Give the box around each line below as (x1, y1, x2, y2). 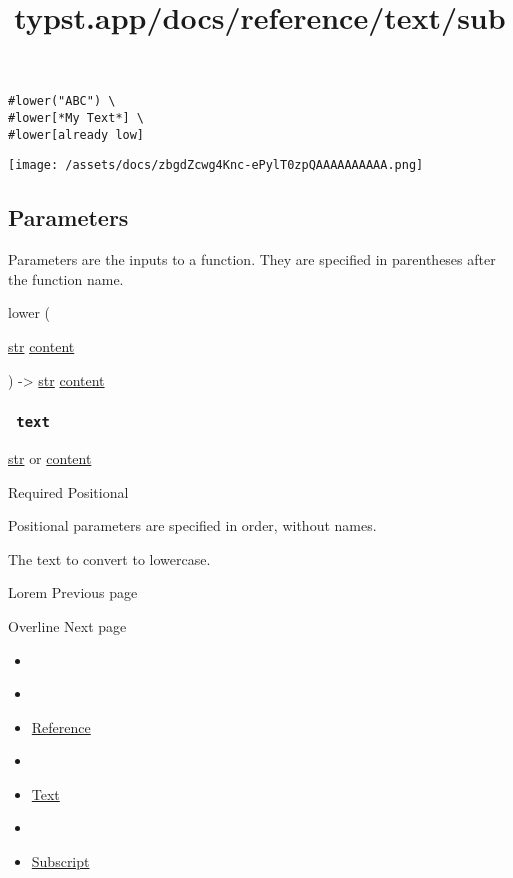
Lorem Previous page (8, 582, 138, 603)
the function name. (8, 268, 124, 289)
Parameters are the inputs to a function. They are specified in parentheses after (8, 249, 496, 270)
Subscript (31, 851, 90, 872)
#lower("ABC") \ (8, 94, 116, 109)
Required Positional (8, 481, 129, 502)
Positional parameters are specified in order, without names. (8, 515, 377, 536)
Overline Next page (8, 615, 127, 636)
